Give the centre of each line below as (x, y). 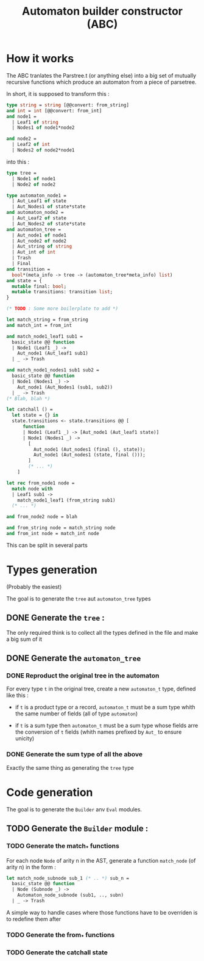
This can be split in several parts (47, 545)
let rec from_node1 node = (40, 483)
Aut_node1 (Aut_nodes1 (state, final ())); (90, 455)
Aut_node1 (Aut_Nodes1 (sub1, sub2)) (65, 387)
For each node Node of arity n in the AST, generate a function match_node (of (101, 860)
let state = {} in (35, 415)
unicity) (25, 739)
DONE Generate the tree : (55, 618)
